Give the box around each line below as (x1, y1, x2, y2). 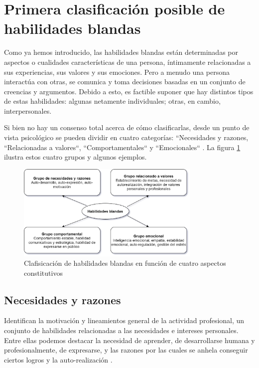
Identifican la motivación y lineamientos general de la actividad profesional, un (4, 315, 245, 326)
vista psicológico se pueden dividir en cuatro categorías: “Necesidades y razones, (4, 132, 249, 143)
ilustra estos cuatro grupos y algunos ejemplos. (4, 152, 147, 162)
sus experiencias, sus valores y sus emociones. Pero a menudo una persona (4, 66, 230, 77)
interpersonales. (4, 105, 52, 116)
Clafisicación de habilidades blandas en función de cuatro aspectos (24, 258, 226, 268)
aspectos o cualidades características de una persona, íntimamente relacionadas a (4, 56, 251, 67)
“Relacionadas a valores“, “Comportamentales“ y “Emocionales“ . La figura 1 (4, 142, 241, 152)
